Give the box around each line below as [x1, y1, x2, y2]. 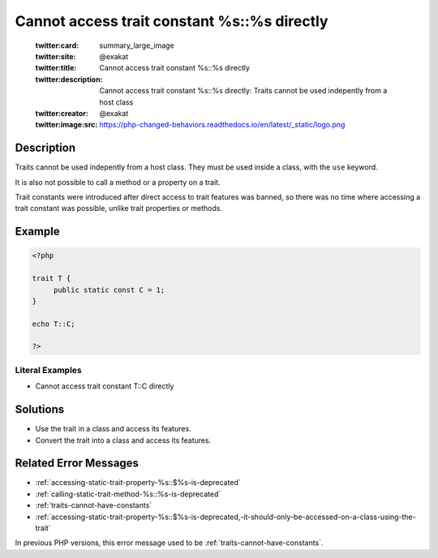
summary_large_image [99, 41, 174, 50]
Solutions [15, 402, 65, 417]
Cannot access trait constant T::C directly [35, 381, 174, 391]
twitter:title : [35, 63, 77, 73]
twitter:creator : [35, 108, 88, 118]
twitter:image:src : [35, 120, 98, 130]
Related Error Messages [15, 457, 140, 470]
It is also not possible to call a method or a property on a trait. [15, 177, 221, 187]
